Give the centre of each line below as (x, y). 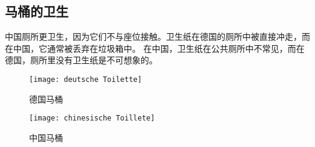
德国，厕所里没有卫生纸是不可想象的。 (81, 60)
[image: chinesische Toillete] (92, 118)
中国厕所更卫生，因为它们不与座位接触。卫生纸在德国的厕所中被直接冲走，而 (157, 36)
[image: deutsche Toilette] (86, 79)
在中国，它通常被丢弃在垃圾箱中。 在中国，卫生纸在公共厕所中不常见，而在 (155, 48)
